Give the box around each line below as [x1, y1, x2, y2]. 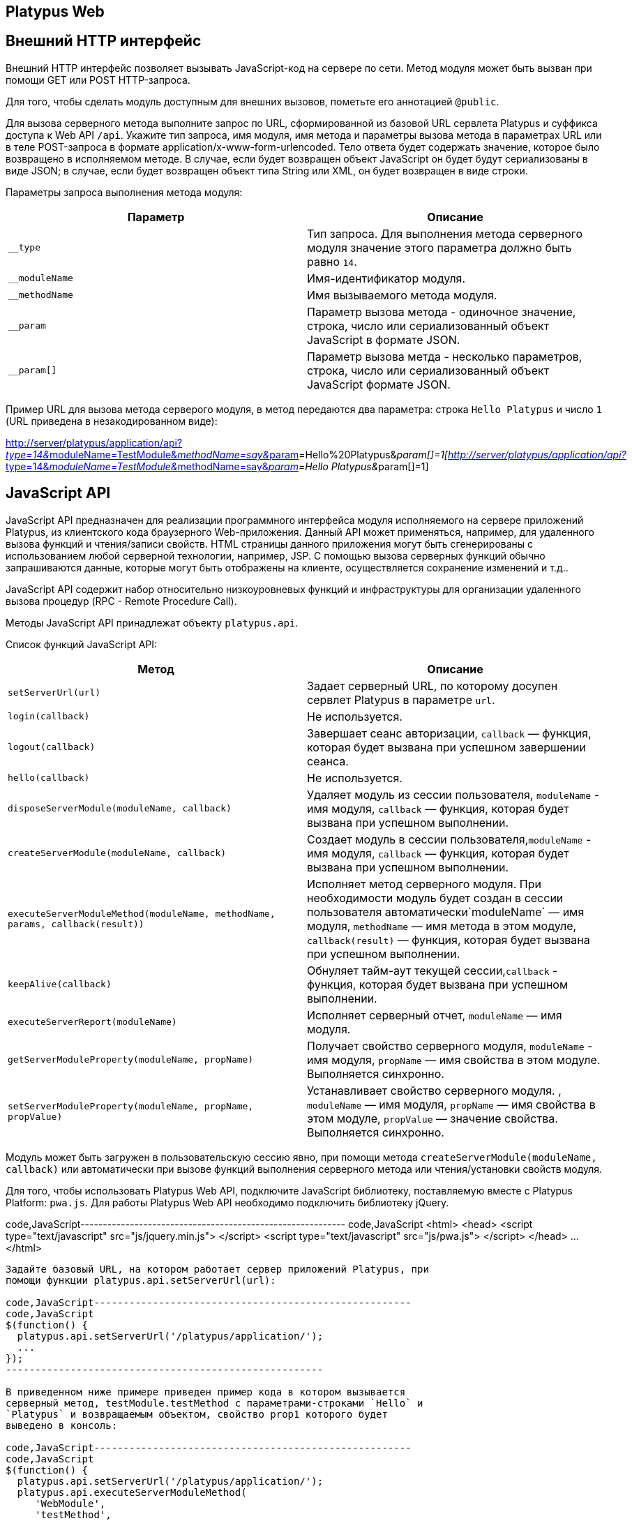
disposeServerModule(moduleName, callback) [8, 803, 232, 814]
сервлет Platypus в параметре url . [307, 692, 495, 707]
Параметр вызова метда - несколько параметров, [307, 349, 582, 364]
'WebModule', [35, 1497, 106, 1509]
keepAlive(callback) [8, 979, 112, 990]
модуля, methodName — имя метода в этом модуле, [307, 918, 577, 933]
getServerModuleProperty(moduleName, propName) [8, 1054, 254, 1065]
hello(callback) [8, 772, 90, 784]
